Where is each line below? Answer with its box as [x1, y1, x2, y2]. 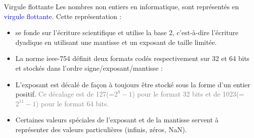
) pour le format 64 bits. [36, 98, 109, 108]
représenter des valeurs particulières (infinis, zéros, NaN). [15, 124, 187, 134]
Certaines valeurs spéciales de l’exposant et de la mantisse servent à [15, 115, 219, 125]
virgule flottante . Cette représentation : [4, 11, 122, 21]
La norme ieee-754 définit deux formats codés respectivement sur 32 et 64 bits [15, 53, 250, 63]
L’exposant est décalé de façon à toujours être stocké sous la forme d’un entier [15, 79, 251, 89]
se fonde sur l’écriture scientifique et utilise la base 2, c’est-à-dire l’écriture [15, 27, 239, 38]
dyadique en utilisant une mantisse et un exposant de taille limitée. [15, 37, 217, 47]
